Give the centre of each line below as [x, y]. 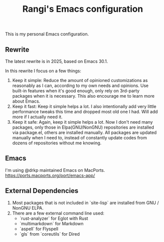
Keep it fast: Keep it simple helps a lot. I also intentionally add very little [84, 106]
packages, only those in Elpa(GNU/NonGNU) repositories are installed [83, 127]
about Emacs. [26, 101]
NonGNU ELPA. [28, 208]
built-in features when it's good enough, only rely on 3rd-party [76, 91]
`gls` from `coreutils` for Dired [49, 234]
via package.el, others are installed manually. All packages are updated [84, 133]
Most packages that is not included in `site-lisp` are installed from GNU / [85, 203]
